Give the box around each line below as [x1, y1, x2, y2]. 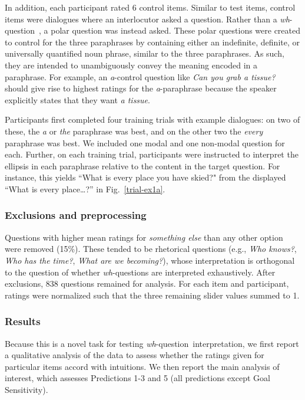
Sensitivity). [5, 383, 48, 395]
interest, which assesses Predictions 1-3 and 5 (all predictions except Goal [5, 372, 270, 384]
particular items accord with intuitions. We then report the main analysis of [5, 360, 280, 372]
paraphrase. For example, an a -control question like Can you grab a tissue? [5, 70, 276, 83]
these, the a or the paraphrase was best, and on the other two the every [5, 124, 263, 137]
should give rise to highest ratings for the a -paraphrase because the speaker [5, 82, 277, 94]
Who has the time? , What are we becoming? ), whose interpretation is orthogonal [5, 254, 295, 266]
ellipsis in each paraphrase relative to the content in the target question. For [5, 159, 280, 172]
